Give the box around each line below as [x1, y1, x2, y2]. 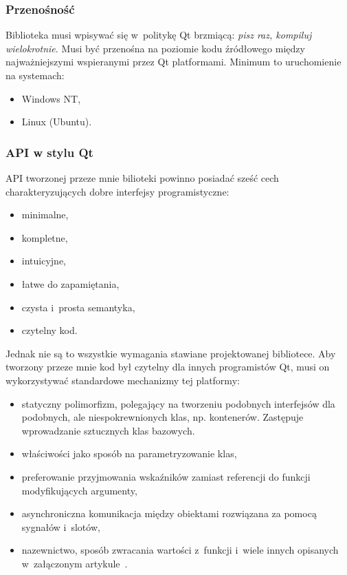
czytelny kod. [21, 323, 78, 337]
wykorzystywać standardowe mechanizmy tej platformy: [5, 373, 240, 387]
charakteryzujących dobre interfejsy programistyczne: [5, 184, 230, 198]
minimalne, [21, 207, 69, 222]
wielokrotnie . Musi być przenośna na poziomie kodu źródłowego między [5, 41, 305, 55]
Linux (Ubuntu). [21, 114, 92, 129]
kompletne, [21, 230, 68, 244]
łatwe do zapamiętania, [21, 276, 120, 291]
